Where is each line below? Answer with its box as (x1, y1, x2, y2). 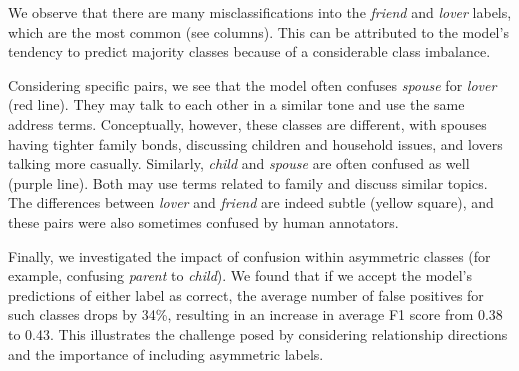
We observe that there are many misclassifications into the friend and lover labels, (8, 2, 512, 22)
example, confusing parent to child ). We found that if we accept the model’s (8, 265, 472, 286)
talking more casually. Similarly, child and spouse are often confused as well (8, 153, 470, 174)
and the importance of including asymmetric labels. (8, 343, 324, 364)
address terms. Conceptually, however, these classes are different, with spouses (8, 113, 487, 134)
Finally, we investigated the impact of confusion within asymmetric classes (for (8, 245, 491, 266)
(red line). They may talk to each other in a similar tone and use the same (8, 94, 465, 115)
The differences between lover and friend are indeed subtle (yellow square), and (8, 192, 494, 213)
